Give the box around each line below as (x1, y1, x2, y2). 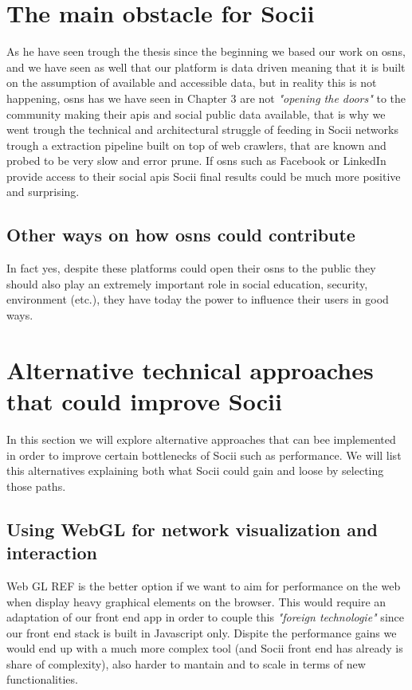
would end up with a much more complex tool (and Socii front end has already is (6, 640, 403, 657)
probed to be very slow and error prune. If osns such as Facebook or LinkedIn (6, 152, 386, 169)
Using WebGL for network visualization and (6, 516, 378, 541)
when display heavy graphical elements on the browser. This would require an (6, 593, 386, 610)
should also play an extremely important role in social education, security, (6, 275, 368, 292)
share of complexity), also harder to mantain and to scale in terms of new (6, 655, 366, 672)
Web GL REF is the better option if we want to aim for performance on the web (6, 577, 401, 594)
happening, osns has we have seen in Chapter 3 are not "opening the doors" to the (6, 89, 406, 106)
